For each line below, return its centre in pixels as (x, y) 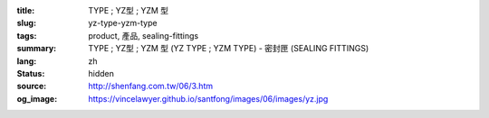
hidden (101, 73)
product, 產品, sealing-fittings (144, 35)
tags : (27, 35)
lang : (27, 61)
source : (32, 86)
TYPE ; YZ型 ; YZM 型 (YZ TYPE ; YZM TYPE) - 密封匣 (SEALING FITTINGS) (229, 49)
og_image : (37, 98)
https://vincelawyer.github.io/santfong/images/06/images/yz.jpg (208, 98)
